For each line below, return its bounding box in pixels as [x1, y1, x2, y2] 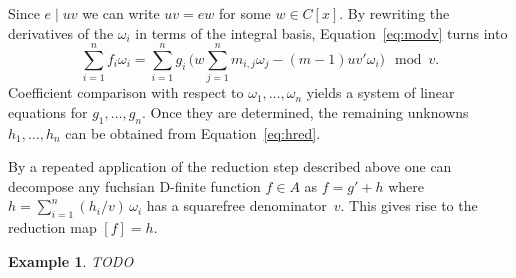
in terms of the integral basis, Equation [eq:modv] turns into [135, 22, 508, 43]
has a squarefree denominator [146, 195, 327, 216]
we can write [82, 3, 160, 23]
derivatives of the [8, 22, 114, 43]
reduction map [8, 217, 97, 238]
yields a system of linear [306, 82, 455, 103]
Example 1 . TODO [8, 250, 134, 271]
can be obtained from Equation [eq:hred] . [65, 122, 321, 143]
